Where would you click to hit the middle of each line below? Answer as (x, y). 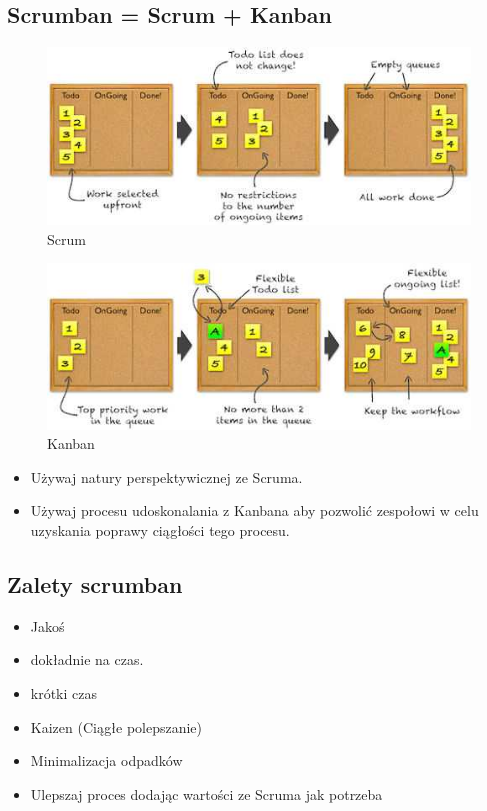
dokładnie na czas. (87, 659)
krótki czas (64, 692)
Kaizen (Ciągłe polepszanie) (116, 726)
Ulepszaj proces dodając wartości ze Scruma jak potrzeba (206, 793)
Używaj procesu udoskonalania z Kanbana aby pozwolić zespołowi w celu (254, 510)
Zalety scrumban (95, 583)
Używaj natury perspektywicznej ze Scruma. (166, 476)
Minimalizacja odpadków (106, 760)
